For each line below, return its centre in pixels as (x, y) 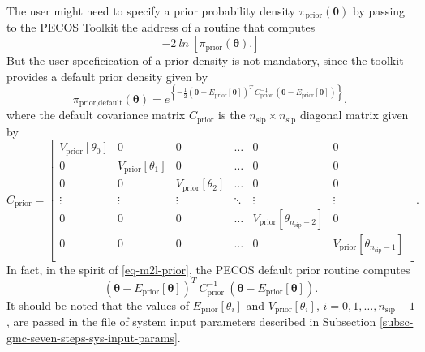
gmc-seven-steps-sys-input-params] (92, 337)
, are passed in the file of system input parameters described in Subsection (191, 322)
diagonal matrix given (354, 115)
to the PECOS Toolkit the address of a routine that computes (161, 27)
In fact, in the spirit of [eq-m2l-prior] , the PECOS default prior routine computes (208, 269)
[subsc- (396, 322)
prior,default (101, 103)
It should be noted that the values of (98, 305)
